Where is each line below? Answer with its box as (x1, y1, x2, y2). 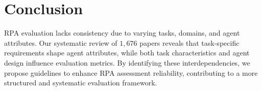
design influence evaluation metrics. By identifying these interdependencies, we (4, 57, 250, 68)
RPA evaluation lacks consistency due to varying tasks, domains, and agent (4, 27, 240, 38)
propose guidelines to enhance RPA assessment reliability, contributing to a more (4, 67, 258, 78)
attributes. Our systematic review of (4, 37, 117, 48)
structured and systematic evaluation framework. (4, 77, 157, 88)
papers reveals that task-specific (139, 37, 240, 48)
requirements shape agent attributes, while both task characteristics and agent (4, 47, 250, 58)
